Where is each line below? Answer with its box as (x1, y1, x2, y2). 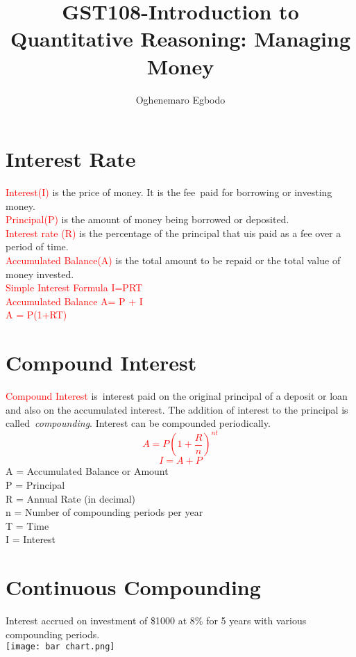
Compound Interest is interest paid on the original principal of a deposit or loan (6, 389, 348, 403)
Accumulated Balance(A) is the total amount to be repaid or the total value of (6, 253, 341, 267)
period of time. (6, 239, 69, 254)
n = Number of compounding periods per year (6, 505, 203, 519)
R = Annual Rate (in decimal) (6, 491, 136, 505)
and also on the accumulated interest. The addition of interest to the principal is (6, 402, 348, 416)
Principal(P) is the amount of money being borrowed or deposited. (6, 212, 289, 227)
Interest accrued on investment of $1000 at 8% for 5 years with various (6, 613, 307, 628)
